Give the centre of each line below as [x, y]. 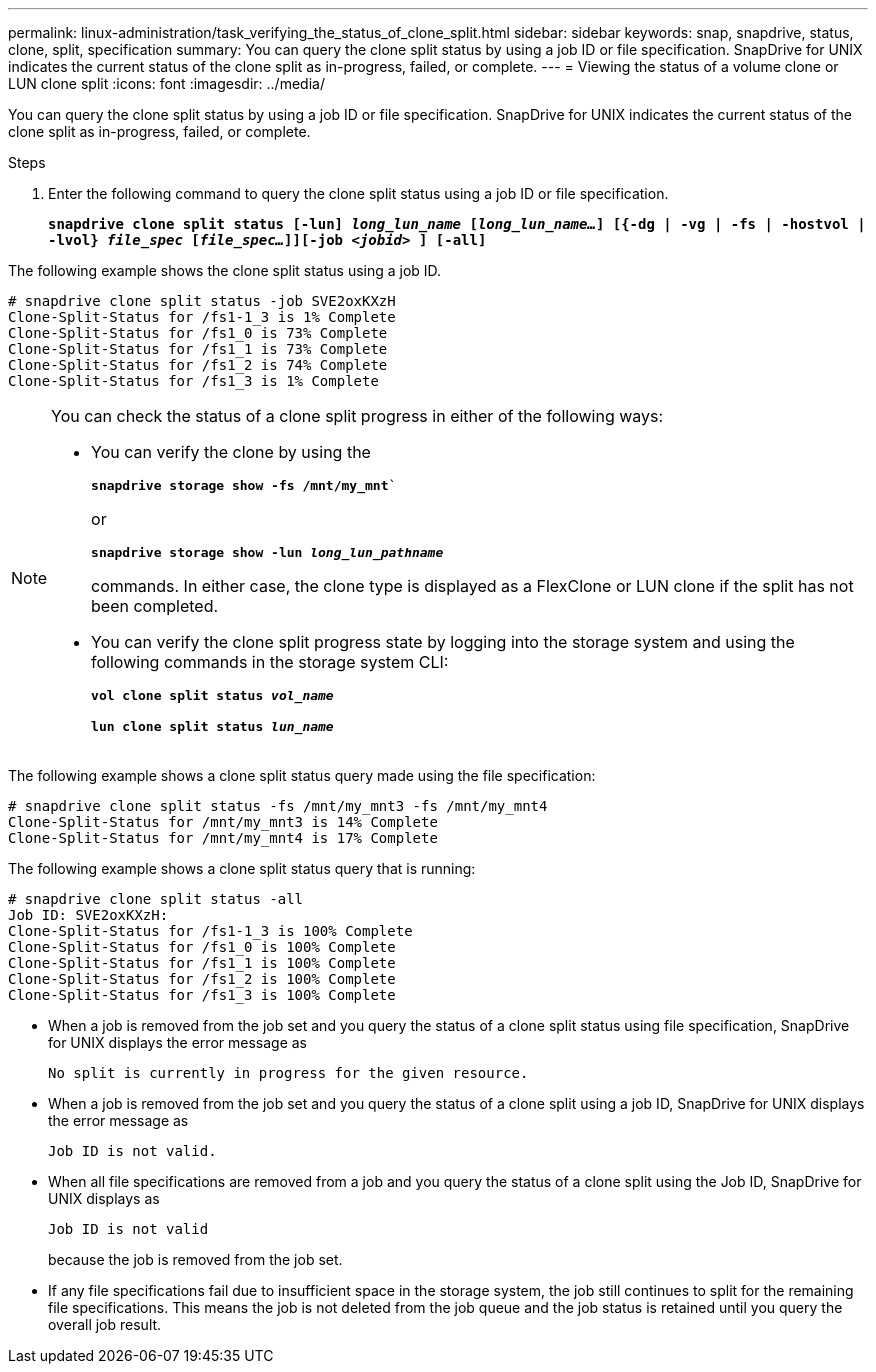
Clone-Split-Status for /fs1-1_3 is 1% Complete [202, 317]
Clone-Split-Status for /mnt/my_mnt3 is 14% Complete [223, 822]
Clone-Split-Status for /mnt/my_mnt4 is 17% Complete [223, 838]
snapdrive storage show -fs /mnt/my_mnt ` [244, 485]
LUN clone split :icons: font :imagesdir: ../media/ [166, 83]
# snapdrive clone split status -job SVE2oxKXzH [202, 301]
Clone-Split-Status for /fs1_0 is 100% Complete [202, 947]
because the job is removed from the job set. [195, 1259]
